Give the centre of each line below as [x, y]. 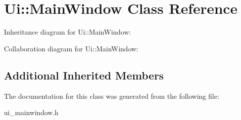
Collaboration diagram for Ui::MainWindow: [71, 48]
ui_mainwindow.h [31, 112]
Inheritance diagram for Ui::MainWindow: [68, 32]
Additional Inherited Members [84, 75]
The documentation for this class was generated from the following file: [112, 96]
